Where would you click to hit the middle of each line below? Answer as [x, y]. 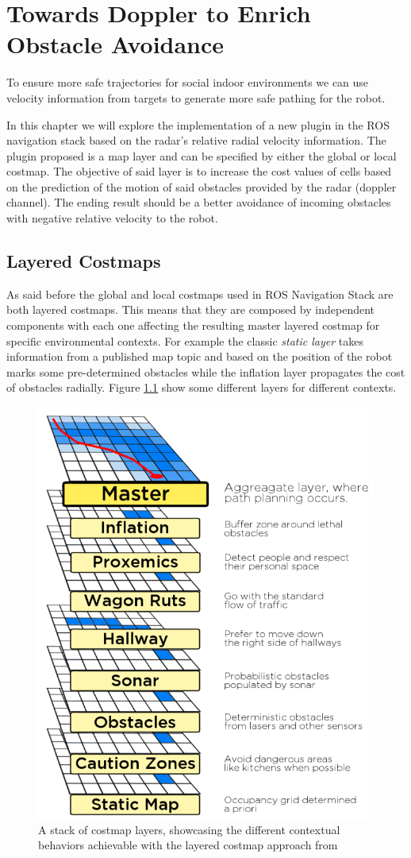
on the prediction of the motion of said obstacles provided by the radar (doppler [202, 186]
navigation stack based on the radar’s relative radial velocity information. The [196, 140]
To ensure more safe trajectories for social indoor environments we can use [188, 82]
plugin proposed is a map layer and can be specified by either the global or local [202, 155]
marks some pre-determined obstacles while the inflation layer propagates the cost [206, 371]
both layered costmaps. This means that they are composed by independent [191, 309]
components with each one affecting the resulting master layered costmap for [193, 325]
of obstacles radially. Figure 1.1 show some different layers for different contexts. [202, 387]
